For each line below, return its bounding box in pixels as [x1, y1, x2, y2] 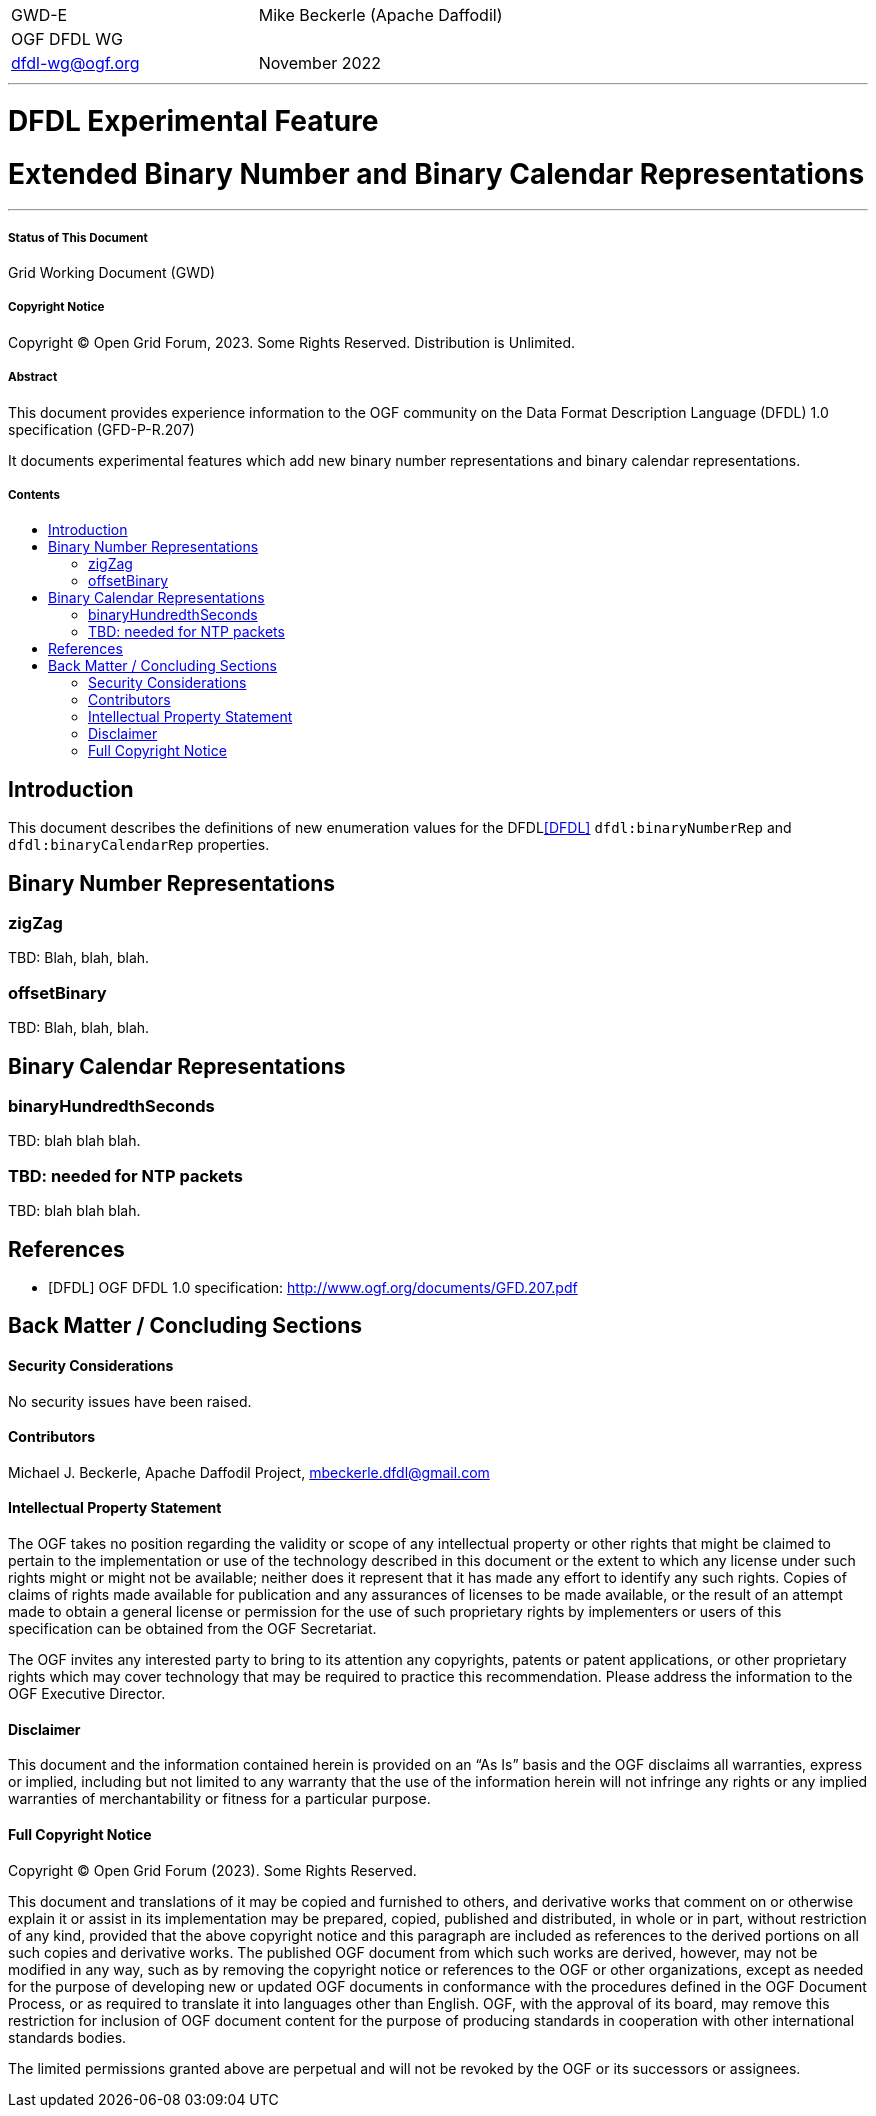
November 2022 [258, 53, 382, 73]
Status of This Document [8, 230, 148, 245]
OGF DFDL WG [11, 29, 123, 49]
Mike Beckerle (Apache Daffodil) [258, 5, 503, 25]
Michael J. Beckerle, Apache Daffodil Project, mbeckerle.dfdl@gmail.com [8, 1463, 490, 1481]
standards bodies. [8, 2028, 127, 2046]
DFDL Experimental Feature [8, 103, 379, 138]
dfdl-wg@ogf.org [11, 53, 140, 73]
